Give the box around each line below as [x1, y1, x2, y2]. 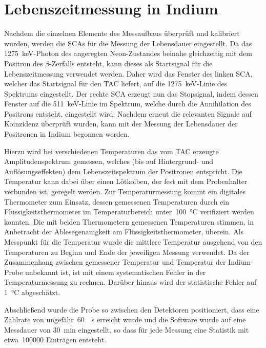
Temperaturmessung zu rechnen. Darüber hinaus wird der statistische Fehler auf [4, 277, 257, 287]
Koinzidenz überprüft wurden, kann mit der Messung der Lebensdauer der [4, 118, 238, 129]
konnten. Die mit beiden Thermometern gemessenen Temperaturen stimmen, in [4, 216, 254, 227]
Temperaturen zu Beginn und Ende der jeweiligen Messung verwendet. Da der [4, 246, 250, 257]
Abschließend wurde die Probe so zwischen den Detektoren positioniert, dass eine [4, 304, 259, 315]
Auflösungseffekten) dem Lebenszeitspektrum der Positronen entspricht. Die [4, 166, 242, 176]
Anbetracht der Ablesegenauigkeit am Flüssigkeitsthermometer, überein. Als [4, 226, 244, 237]
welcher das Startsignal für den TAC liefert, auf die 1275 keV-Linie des [4, 78, 228, 89]
